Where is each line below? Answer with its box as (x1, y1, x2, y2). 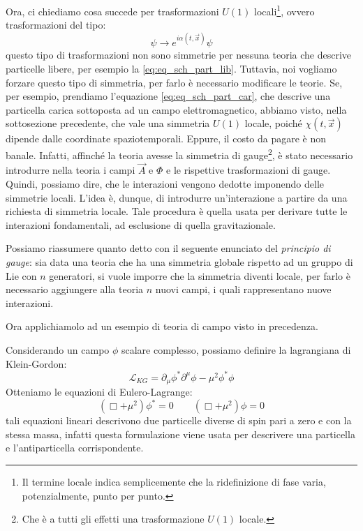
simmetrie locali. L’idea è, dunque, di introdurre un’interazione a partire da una (6, 190, 348, 204)
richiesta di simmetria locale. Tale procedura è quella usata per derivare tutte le (6, 204, 348, 218)
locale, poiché (244, 116, 302, 130)
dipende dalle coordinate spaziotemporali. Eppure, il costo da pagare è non (6, 131, 327, 146)
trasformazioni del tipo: (6, 17, 106, 32)
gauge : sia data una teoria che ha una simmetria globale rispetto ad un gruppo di (6, 254, 353, 269)
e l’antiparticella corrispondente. (6, 440, 144, 455)
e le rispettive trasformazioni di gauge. (166, 163, 331, 177)
